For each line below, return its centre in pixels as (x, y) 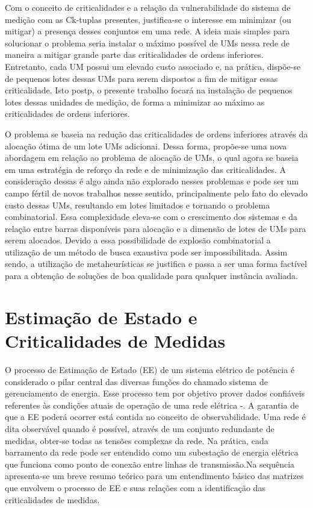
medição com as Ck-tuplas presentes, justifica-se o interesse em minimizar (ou (148, 19)
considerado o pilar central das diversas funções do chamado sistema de (136, 381)
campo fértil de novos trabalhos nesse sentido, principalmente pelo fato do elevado (156, 193)
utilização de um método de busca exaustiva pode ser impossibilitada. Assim (146, 252)
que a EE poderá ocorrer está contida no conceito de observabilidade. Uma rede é (155, 417)
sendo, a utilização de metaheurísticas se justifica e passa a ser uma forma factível (156, 264)
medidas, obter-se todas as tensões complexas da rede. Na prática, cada (137, 440)
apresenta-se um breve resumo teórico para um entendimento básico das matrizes (154, 476)
